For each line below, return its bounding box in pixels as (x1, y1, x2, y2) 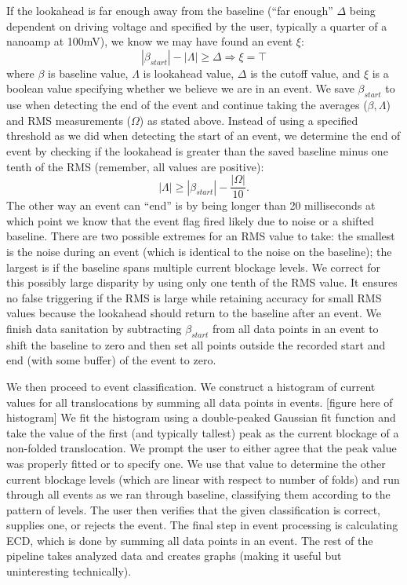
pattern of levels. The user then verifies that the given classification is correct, (6, 501, 381, 517)
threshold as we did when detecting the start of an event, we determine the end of (6, 127, 401, 144)
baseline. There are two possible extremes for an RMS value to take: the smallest (6, 228, 395, 244)
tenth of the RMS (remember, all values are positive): (6, 158, 264, 174)
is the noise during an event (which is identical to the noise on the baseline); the (6, 243, 392, 259)
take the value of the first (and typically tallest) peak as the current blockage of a (6, 424, 399, 441)
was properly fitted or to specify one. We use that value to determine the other (6, 455, 386, 471)
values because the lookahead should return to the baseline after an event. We (6, 305, 381, 321)
